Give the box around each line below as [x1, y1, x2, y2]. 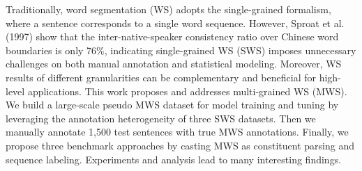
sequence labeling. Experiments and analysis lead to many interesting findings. [6, 152, 342, 166]
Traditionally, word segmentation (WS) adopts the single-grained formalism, [6, 2, 331, 16]
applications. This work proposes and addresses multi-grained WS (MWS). [27, 83, 347, 98]
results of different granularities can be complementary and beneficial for [6, 70, 316, 84]
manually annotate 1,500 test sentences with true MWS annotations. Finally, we [6, 124, 349, 139]
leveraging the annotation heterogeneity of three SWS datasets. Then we [6, 111, 316, 125]
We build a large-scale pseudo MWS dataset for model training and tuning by [6, 97, 339, 112]
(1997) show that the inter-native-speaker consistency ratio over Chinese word [6, 29, 339, 44]
